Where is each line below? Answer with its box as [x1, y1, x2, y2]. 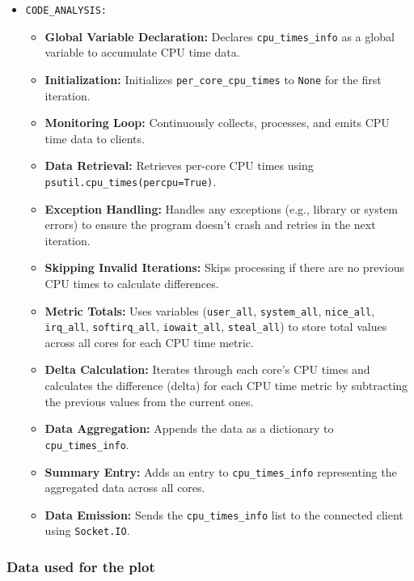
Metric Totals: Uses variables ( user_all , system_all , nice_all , [44, 302, 375, 319]
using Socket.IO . [44, 522, 130, 539]
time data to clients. [44, 129, 145, 146]
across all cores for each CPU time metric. [44, 333, 254, 350]
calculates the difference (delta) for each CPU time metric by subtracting [44, 377, 408, 394]
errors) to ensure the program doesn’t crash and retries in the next [44, 216, 376, 233]
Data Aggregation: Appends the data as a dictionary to [44, 420, 334, 437]
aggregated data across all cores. [44, 479, 205, 496]
